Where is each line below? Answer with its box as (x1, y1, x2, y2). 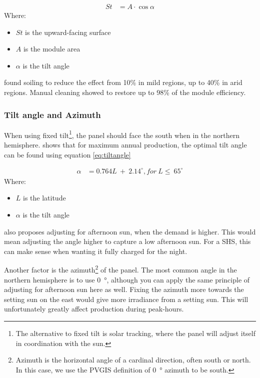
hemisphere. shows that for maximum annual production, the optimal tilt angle (4, 139, 247, 150)
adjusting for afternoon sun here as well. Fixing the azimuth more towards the (4, 284, 244, 294)
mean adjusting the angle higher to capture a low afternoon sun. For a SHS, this (4, 236, 251, 246)
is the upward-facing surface (25, 26, 111, 37)
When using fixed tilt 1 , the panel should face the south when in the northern (4, 128, 239, 140)
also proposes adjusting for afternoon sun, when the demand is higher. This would (4, 226, 256, 236)
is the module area (23, 43, 80, 54)
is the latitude (23, 192, 66, 203)
